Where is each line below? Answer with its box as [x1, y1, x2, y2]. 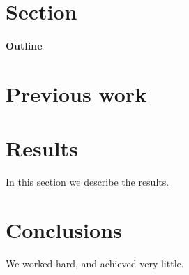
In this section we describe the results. [6, 174, 169, 189]
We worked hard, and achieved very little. [6, 255, 184, 270]
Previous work [6, 79, 147, 107]
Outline [6, 38, 43, 52]
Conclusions [6, 215, 122, 244]
